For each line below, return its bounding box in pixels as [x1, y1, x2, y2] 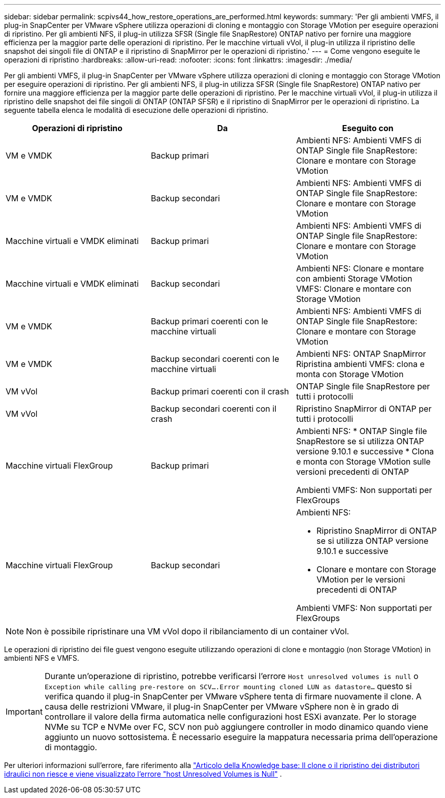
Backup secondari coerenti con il [150, 404, 277, 414]
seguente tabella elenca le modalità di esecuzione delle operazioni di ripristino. [4, 106, 268, 114]
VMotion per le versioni [316, 574, 405, 585]
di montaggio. [44, 742, 98, 752]
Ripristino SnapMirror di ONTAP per [296, 404, 432, 414]
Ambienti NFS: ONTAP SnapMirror [296, 349, 426, 359]
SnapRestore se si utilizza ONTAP [296, 436, 424, 446]
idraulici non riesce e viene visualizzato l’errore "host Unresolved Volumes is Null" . [4, 770, 282, 778]
